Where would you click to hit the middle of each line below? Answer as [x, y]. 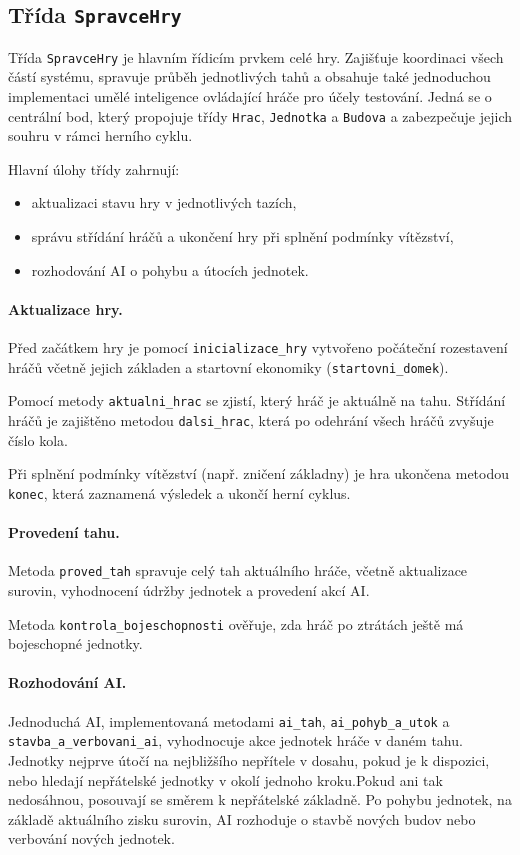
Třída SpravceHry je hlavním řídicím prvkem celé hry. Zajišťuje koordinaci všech [256, 56]
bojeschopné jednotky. [75, 643]
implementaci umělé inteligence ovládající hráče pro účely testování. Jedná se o [250, 96]
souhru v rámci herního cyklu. [100, 135]
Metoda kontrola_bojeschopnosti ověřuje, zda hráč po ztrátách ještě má [236, 623]
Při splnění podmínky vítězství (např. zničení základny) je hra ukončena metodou [259, 473]
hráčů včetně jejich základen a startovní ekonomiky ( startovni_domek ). [228, 366]
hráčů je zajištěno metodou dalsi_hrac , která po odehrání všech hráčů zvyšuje [251, 420]
